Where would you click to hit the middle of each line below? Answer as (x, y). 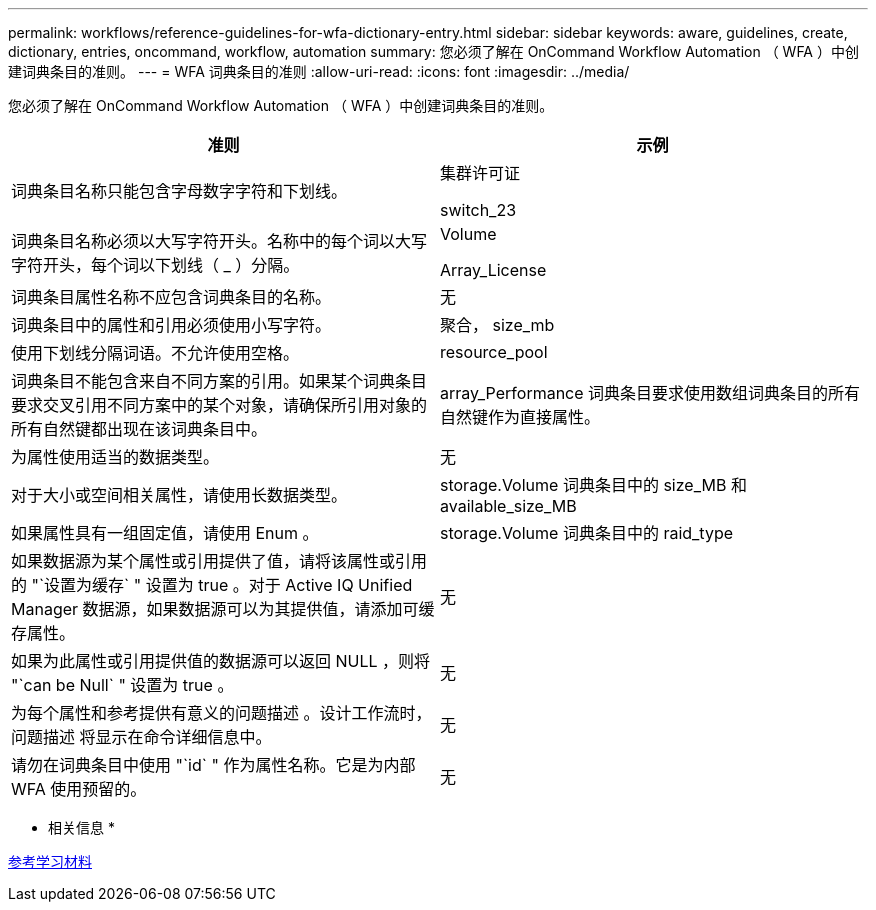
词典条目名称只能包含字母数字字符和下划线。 (179, 191)
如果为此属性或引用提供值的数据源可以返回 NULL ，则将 (221, 661)
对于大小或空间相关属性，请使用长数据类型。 (179, 495)
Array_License (493, 270)
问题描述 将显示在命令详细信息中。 (141, 737)
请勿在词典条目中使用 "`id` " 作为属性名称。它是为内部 (213, 765)
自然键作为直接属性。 (520, 417)
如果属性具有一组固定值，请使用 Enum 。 (165, 533)
